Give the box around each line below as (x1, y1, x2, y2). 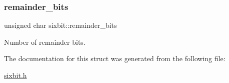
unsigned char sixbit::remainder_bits (4, 20, 117, 30)
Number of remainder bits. (4, 36, 85, 47)
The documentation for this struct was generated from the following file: (4, 53, 225, 64)
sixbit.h (4, 70, 27, 80)
